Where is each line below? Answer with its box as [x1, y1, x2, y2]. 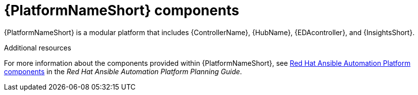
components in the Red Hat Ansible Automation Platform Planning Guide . [4, 67, 242, 76]
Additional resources [4, 43, 71, 52]
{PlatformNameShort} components [4, 2, 239, 19]
